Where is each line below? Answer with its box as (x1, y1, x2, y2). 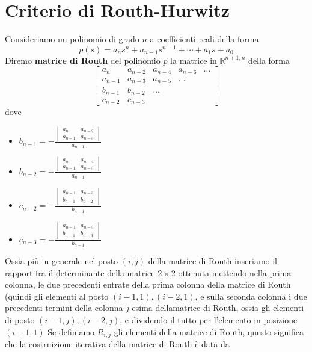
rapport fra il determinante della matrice (5, 266, 155, 279)
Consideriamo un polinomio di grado (5, 32, 139, 45)
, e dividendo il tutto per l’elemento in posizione (120, 313, 298, 326)
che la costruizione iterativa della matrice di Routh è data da (5, 338, 230, 350)
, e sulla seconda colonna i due (195, 289, 307, 302)
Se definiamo (47, 325, 95, 338)
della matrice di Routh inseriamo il (148, 255, 277, 267)
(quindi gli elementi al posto (5, 289, 109, 302)
